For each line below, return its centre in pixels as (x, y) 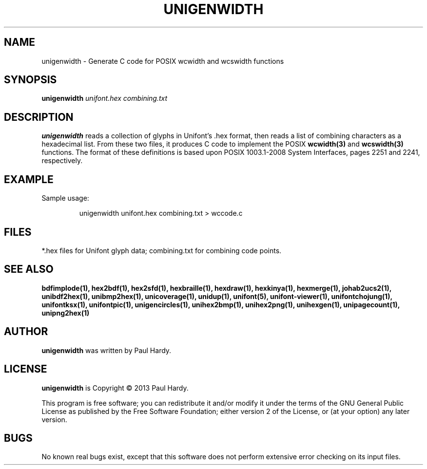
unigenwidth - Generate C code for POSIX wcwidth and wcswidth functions (163, 61)
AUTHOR (26, 332)
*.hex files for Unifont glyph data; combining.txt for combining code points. (162, 250)
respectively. (62, 161)
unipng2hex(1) (66, 313)
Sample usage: (65, 198)
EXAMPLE (29, 179)
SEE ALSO (29, 269)
